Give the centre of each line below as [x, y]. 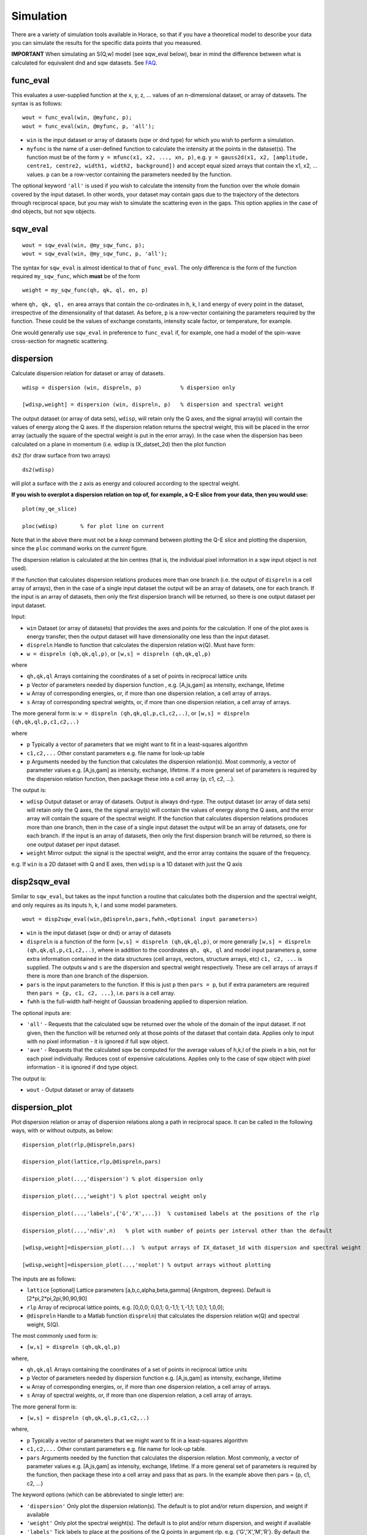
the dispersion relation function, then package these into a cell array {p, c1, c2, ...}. [131, 779]
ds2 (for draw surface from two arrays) [61, 456]
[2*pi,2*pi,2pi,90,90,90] [57, 1299]
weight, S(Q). [44, 1324]
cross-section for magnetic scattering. [60, 341]
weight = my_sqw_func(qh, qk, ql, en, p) [85, 290]
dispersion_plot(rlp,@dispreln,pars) [79, 1144]
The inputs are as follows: [44, 1279]
